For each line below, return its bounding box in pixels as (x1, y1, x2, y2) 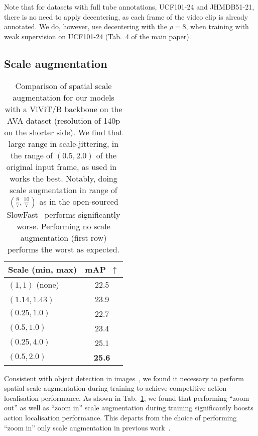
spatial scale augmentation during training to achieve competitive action (4, 383, 227, 393)
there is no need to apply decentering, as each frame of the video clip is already (4, 11, 248, 22)
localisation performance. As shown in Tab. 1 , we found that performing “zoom (4, 392, 249, 403)
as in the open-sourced (39, 195, 118, 207)
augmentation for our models (13, 91, 114, 103)
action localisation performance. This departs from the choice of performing (4, 412, 237, 422)
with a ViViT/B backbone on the (5, 103, 122, 115)
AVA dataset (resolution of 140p (7, 114, 120, 126)
